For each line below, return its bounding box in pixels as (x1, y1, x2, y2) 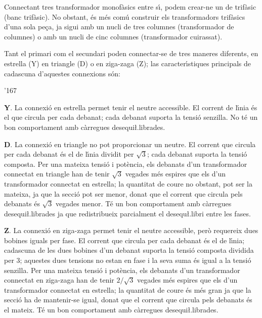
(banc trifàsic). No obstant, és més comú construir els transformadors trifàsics (4, 11, 245, 22)
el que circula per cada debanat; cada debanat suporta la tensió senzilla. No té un (4, 112, 258, 122)
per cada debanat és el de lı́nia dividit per (4, 149, 134, 159)
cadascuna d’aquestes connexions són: (4, 68, 120, 78)
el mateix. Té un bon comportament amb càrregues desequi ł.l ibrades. (4, 304, 219, 315)
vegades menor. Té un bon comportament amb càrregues (56, 198, 232, 209)
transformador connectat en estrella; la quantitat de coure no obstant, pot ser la (4, 178, 252, 189)
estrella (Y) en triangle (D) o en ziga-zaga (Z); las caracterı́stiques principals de (4, 58, 251, 68)
